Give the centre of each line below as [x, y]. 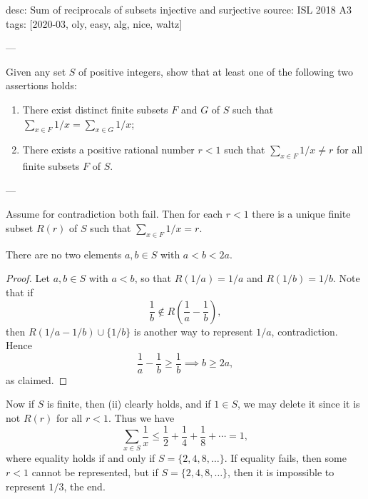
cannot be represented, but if [95, 472]
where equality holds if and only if [81, 458]
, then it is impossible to [281, 472]
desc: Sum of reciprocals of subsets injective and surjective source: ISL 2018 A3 [179, 9]
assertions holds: [41, 85]
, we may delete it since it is [299, 404]
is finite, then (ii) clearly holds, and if [129, 404]
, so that [153, 278]
